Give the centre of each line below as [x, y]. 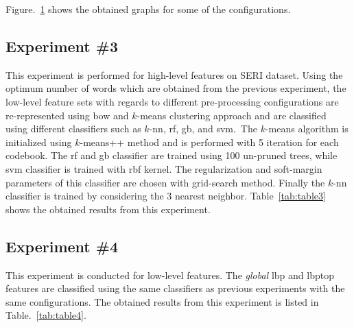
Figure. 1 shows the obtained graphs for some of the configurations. [148, 9]
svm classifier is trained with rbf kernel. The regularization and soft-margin [164, 168]
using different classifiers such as [73, 129]
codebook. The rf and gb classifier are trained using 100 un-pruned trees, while [172, 155]
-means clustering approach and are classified [232, 115]
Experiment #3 [62, 46]
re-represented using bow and [67, 115]
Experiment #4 [62, 246]
